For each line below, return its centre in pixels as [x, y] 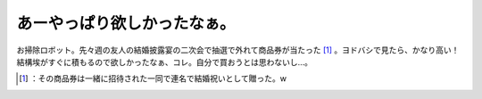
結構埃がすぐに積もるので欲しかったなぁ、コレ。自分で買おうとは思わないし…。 [164, 62]
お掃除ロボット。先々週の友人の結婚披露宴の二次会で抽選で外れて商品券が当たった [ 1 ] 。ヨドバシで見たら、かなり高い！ [238, 50]
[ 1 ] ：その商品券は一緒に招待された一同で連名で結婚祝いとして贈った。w [153, 78]
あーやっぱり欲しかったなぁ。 [126, 23]
